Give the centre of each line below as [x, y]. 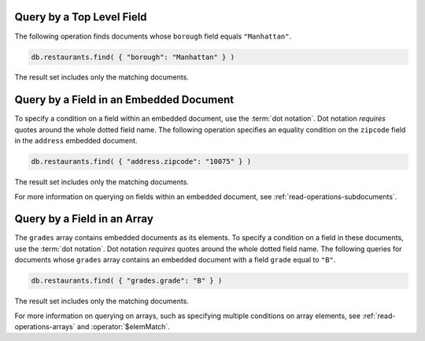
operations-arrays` [45, 326]
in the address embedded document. [76, 141]
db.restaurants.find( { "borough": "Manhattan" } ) [133, 57]
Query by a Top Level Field [81, 17]
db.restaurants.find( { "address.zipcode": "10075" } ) [141, 162]
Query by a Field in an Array [84, 219]
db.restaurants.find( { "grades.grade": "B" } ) [127, 281]
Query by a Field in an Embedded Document [124, 100]
